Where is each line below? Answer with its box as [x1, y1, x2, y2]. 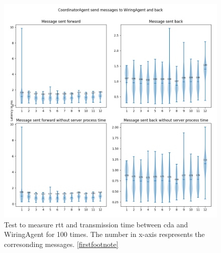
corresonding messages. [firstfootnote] [4, 238, 119, 249]
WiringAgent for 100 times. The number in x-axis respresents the [4, 229, 205, 239]
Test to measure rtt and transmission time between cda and [4, 219, 188, 229]
